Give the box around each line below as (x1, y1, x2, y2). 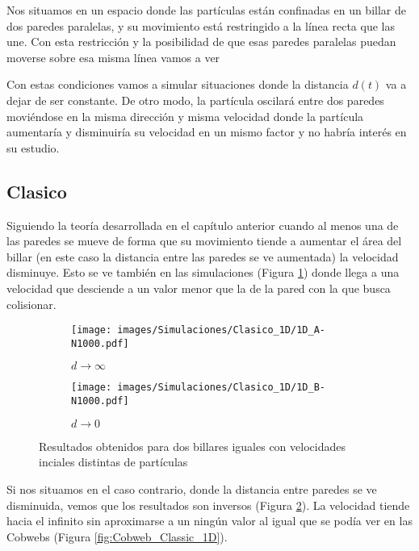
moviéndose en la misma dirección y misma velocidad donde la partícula (6, 107, 364, 124)
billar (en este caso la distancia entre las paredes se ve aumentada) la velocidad (6, 248, 399, 265)
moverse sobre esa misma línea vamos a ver (6, 48, 220, 65)
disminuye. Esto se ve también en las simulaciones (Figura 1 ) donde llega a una (6, 264, 400, 281)
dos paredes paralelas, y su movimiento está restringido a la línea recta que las (6, 17, 395, 34)
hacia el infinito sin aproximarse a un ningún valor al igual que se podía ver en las (6, 512, 413, 529)
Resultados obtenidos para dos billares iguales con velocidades (39, 437, 346, 454)
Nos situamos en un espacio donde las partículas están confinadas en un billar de (6, 2, 406, 18)
